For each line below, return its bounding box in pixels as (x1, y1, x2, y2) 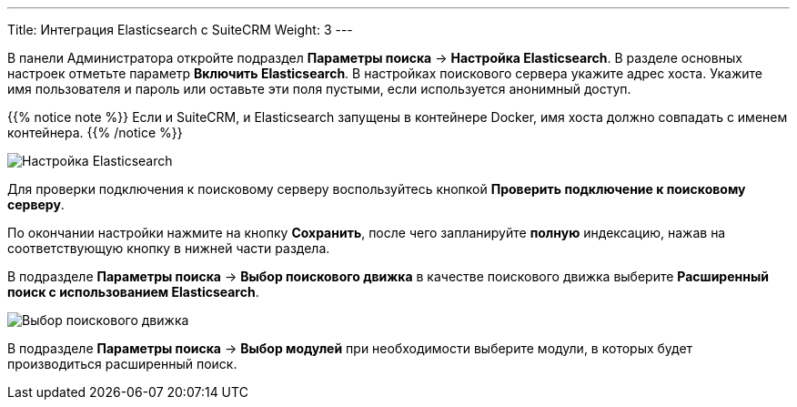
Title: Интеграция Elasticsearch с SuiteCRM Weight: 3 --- (7, 22, 353, 37)
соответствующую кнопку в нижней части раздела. (7, 240, 330, 256)
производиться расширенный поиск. (7, 356, 237, 371)
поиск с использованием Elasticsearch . (7, 284, 259, 300)
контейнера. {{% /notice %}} (7, 125, 183, 140)
